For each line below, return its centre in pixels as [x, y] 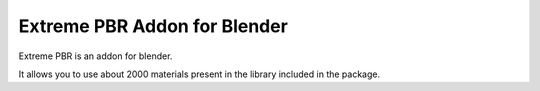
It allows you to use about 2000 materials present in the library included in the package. [199, 74]
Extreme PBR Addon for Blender [153, 26]
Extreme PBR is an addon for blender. [95, 56]
